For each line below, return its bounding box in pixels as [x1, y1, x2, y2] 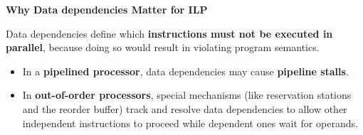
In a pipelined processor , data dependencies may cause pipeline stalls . [22, 63, 349, 78]
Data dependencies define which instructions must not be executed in [6, 26, 333, 40]
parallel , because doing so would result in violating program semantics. [6, 40, 320, 55]
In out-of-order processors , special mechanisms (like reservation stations [22, 87, 352, 102]
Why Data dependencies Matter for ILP [6, 2, 208, 16]
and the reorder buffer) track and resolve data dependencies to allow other [22, 101, 347, 116]
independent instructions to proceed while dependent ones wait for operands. [22, 115, 358, 130]
